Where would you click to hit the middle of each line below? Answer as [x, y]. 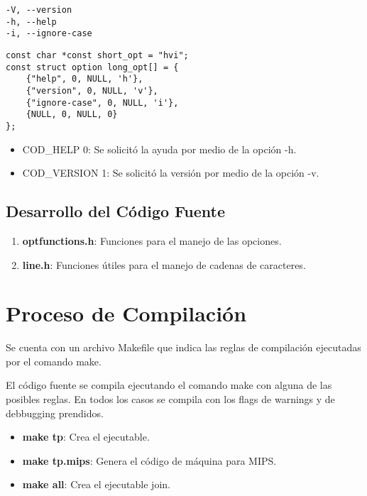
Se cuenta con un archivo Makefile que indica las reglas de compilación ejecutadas [183, 347]
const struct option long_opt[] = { [92, 67]
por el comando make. [54, 361]
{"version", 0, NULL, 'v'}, [92, 90]
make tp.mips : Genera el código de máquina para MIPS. [149, 460]
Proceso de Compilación [126, 313]
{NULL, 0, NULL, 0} [72, 115]
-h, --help [31, 22]
